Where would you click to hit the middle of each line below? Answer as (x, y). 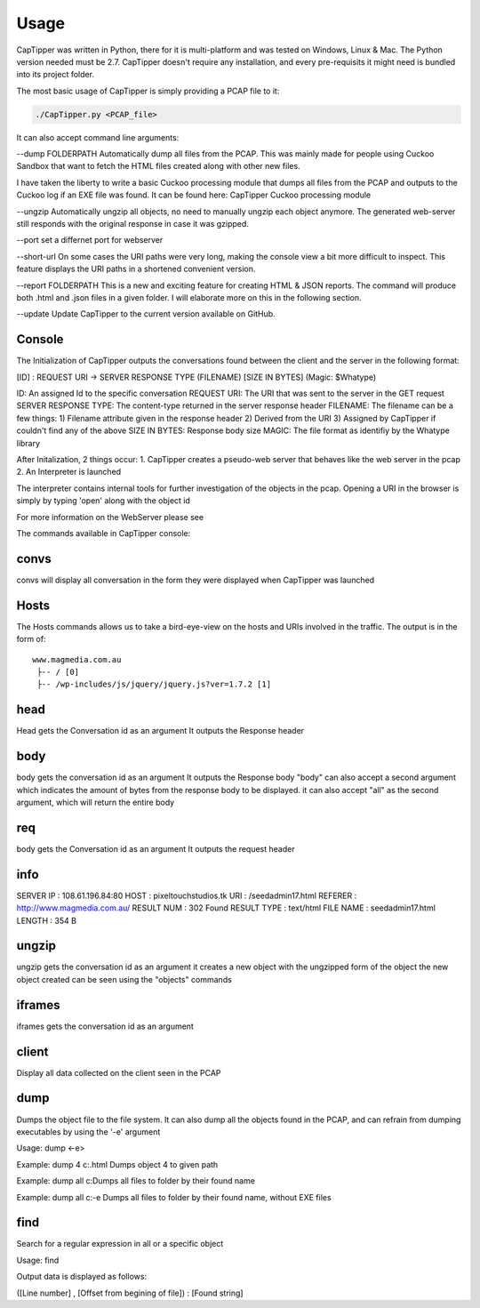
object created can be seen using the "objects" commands (124, 979)
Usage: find (38, 1260)
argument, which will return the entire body (96, 802)
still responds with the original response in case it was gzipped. (132, 224)
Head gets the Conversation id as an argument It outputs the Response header (160, 731)
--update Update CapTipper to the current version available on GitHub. (146, 314)
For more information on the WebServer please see (110, 517)
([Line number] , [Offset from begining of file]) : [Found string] (130, 1293)
